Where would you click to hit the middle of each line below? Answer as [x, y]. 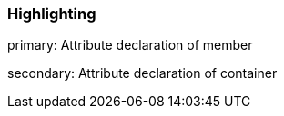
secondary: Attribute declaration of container [142, 73]
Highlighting [52, 14]
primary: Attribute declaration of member [130, 45]
